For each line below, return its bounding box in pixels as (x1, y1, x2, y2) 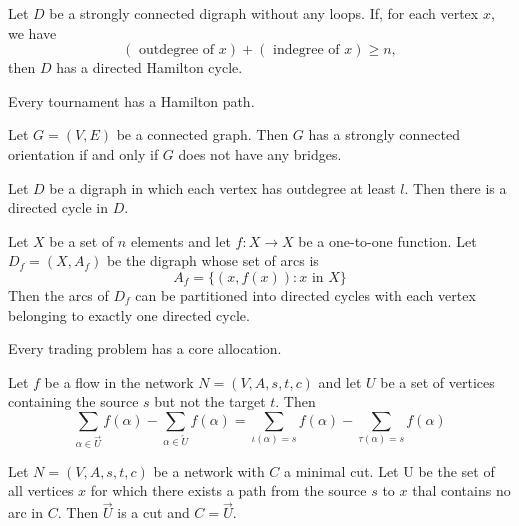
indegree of (273, 43, 340, 58)
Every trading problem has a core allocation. (8, 338, 282, 359)
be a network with (153, 460, 265, 481)
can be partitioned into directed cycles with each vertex (135, 284, 476, 305)
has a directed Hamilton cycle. (56, 57, 243, 78)
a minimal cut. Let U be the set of (284, 460, 495, 481)
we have (8, 22, 57, 43)
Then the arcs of (8, 284, 109, 305)
